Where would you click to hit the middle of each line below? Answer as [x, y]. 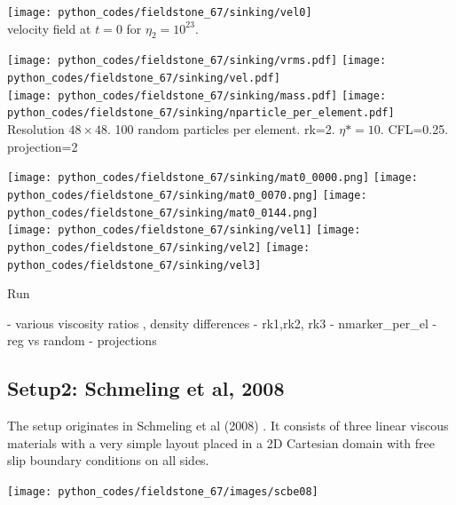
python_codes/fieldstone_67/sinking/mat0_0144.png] [163, 213]
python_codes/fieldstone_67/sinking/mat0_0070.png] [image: [187, 195]
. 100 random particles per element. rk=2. [221, 129]
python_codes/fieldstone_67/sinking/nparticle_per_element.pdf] [201, 113]
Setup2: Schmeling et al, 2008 [146, 388]
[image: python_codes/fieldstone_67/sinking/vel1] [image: [184, 230]
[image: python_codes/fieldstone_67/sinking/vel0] [160, 12]
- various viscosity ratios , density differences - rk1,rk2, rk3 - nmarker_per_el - [222, 323]
